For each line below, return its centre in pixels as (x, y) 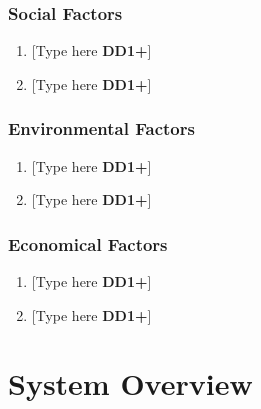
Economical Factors (88, 243)
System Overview (130, 383)
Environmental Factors (101, 128)
